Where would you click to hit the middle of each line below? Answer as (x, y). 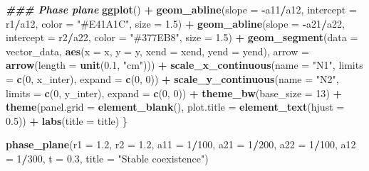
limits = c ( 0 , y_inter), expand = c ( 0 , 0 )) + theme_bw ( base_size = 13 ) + (174, 93)
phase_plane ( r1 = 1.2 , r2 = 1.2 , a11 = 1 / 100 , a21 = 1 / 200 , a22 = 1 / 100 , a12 (181, 144)
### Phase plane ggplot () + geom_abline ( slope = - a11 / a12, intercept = (181, 9)
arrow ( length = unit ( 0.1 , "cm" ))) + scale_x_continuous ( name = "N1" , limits (184, 65)
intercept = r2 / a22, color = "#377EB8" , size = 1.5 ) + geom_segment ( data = (182, 37)
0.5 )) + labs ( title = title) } (67, 120)
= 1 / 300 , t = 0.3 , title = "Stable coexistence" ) (107, 158)
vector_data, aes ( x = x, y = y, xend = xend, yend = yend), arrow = (157, 51)
